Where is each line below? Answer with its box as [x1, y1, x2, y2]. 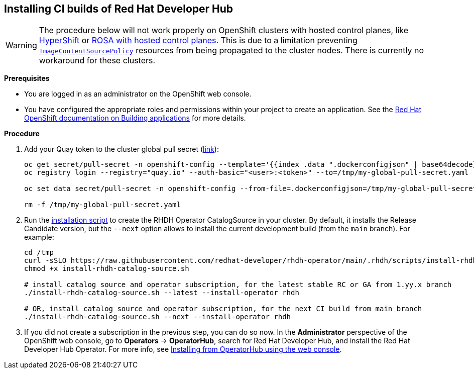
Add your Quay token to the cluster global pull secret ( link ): [24, 145, 219, 154]
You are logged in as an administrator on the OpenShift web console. [24, 89, 252, 99]
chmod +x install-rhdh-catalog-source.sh [24, 264, 189, 273]
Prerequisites [4, 74, 50, 83]
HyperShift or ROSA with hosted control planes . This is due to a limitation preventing [39, 35, 358, 46]
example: [24, 233, 54, 242]
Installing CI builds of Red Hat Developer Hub [4, 3, 233, 15]
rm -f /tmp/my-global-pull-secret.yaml [24, 201, 181, 209]
